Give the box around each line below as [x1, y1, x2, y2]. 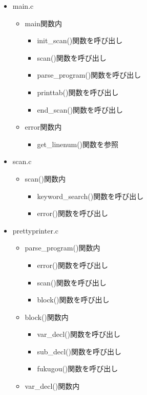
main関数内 [25, 17, 62, 28]
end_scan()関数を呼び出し [37, 104, 123, 115]
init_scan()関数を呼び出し [37, 35, 123, 46]
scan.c [12, 156, 32, 167]
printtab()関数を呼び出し [37, 86, 119, 97]
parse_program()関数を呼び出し [37, 69, 141, 80]
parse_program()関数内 [25, 242, 100, 253]
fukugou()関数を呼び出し [37, 363, 118, 374]
